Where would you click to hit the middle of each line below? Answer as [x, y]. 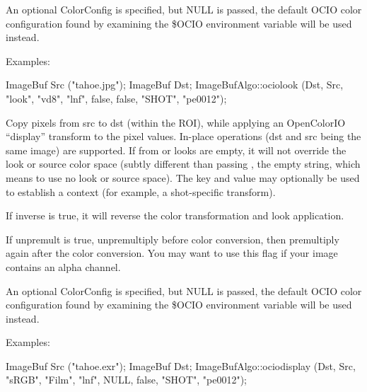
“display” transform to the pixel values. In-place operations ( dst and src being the [183, 136]
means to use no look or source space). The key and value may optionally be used [183, 177]
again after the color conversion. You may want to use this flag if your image [172, 253]
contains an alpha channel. [63, 266]
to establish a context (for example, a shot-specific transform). [141, 191]
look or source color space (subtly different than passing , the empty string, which [183, 164]
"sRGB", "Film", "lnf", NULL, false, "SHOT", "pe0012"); [126, 380]
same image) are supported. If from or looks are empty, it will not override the [176, 150]
